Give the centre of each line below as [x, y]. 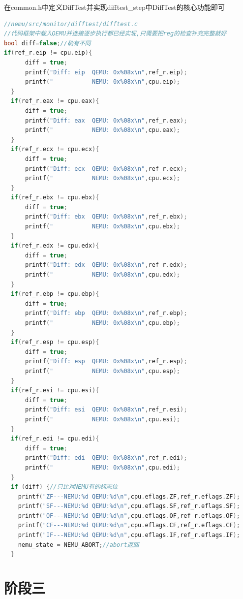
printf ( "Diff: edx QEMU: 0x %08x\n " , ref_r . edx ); [106, 265]
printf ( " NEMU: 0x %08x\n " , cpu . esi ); [103, 419]
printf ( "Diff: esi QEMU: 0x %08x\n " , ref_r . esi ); [106, 410]
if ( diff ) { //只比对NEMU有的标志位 [64, 487]
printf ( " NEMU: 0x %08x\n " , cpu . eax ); [103, 130]
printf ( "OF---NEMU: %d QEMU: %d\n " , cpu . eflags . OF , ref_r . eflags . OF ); [129, 516]
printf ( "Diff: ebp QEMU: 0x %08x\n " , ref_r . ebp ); [106, 313]
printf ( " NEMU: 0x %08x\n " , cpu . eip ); [103, 82]
